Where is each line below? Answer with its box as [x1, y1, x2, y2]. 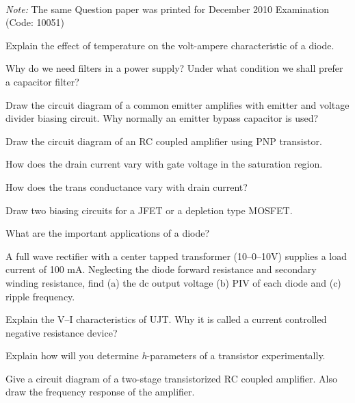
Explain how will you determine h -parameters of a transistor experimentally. [5, 348, 326, 363]
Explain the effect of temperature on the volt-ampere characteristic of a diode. [5, 38, 334, 52]
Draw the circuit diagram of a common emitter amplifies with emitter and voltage [5, 97, 350, 112]
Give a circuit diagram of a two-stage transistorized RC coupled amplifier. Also [5, 371, 337, 385]
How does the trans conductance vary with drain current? [5, 179, 248, 194]
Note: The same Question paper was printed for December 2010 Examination [5, 1, 330, 16]
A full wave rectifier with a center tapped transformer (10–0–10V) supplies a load [5, 248, 347, 263]
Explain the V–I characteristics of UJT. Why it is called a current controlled [5, 312, 327, 326]
